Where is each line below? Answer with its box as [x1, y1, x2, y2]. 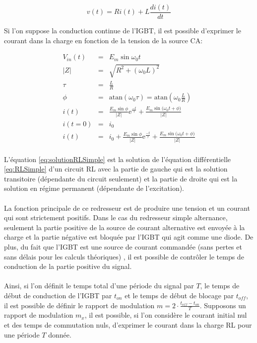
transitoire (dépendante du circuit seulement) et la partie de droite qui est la [4, 173, 238, 183]
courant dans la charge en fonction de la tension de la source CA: [4, 35, 203, 45]
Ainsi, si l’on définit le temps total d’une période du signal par [4, 280, 194, 291]
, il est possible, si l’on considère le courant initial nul [84, 310, 247, 320]
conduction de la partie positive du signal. [4, 261, 132, 271]
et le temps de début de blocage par [125, 290, 234, 300]
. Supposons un [199, 300, 246, 310]
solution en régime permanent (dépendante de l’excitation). [4, 183, 185, 193]
